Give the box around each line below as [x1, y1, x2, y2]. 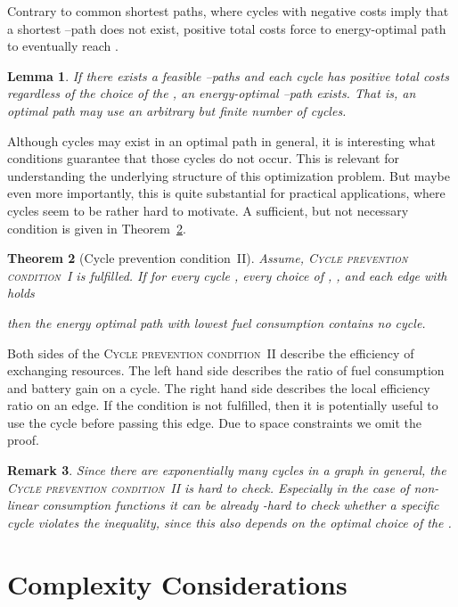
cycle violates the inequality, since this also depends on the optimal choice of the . [7, 513, 452, 531]
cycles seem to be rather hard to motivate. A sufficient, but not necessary [7, 201, 409, 219]
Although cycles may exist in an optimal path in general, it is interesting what [7, 131, 437, 150]
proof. [7, 431, 39, 449]
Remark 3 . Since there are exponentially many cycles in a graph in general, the [7, 461, 446, 480]
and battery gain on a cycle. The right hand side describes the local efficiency [7, 378, 430, 397]
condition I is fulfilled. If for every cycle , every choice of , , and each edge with [7, 266, 447, 284]
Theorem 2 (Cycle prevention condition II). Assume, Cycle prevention [7, 249, 408, 267]
